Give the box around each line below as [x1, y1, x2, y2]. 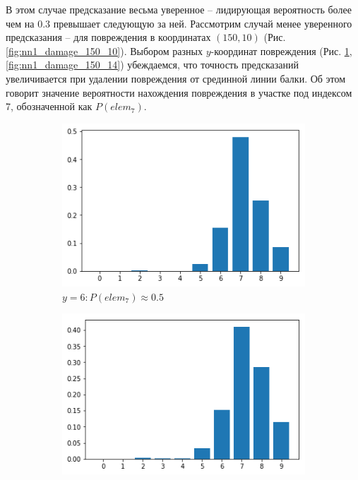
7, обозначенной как [6, 99, 93, 114]
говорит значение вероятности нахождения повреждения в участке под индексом [6, 85, 352, 100]
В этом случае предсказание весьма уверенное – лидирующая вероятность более [6, 2, 352, 16]
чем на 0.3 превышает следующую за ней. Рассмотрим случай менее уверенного [6, 16, 352, 30]
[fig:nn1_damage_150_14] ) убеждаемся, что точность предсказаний [6, 57, 299, 72]
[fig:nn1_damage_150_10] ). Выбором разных [6, 43, 203, 58]
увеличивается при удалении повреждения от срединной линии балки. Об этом [6, 71, 346, 85]
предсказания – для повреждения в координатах [6, 30, 211, 44]
